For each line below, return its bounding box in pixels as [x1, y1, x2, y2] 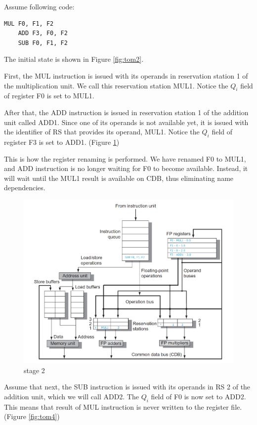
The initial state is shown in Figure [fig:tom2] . [4, 54, 144, 64]
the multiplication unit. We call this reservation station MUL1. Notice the [4, 80, 228, 90]
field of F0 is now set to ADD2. [151, 391, 246, 401]
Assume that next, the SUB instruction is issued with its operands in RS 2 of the [4, 382, 251, 392]
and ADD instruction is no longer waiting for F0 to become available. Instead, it [4, 163, 248, 173]
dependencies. [4, 182, 45, 193]
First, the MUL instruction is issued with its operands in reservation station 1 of [4, 70, 248, 81]
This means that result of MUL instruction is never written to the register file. [4, 401, 242, 412]
